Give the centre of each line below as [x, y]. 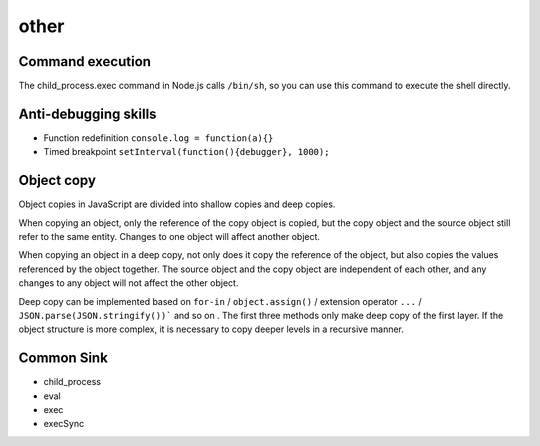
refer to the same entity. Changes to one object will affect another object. [169, 237]
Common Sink [63, 358]
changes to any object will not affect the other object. [128, 283]
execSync [64, 424]
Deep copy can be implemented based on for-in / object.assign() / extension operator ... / [220, 301]
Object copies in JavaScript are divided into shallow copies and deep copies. [177, 204]
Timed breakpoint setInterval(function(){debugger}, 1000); [186, 152]
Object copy [57, 180]
